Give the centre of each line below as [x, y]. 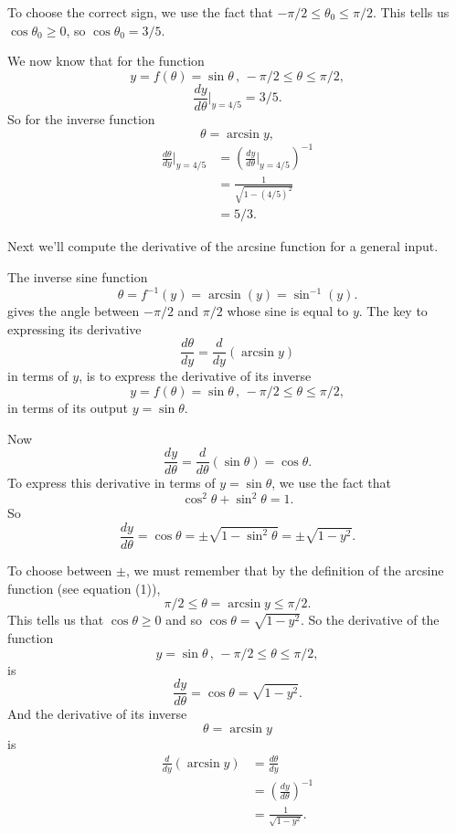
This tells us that [56, 620]
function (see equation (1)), [84, 588]
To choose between [60, 570]
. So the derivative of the [370, 620]
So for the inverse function [81, 119]
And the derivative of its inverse [97, 714]
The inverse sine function [78, 277]
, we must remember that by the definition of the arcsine [285, 570]
